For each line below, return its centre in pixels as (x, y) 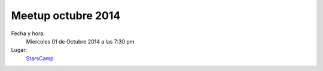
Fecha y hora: (28, 33)
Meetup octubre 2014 (66, 16)
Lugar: (19, 50)
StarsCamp (40, 58)
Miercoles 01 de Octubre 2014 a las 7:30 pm (80, 41)
